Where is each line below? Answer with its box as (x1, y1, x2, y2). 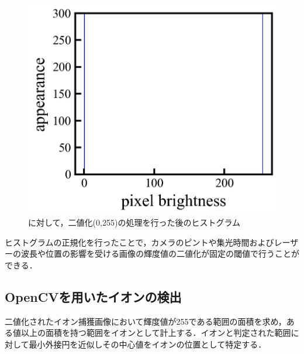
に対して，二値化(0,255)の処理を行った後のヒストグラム (28, 216, 240, 229)
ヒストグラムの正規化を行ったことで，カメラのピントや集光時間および (5, 236, 274, 248)
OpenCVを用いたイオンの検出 (5, 287, 182, 305)
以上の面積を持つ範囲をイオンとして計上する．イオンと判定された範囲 (20, 326, 291, 339)
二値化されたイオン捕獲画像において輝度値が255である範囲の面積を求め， (5, 315, 286, 327)
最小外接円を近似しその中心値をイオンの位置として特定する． (29, 338, 267, 350)
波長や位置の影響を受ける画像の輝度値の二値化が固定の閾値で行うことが (20, 247, 299, 260)
